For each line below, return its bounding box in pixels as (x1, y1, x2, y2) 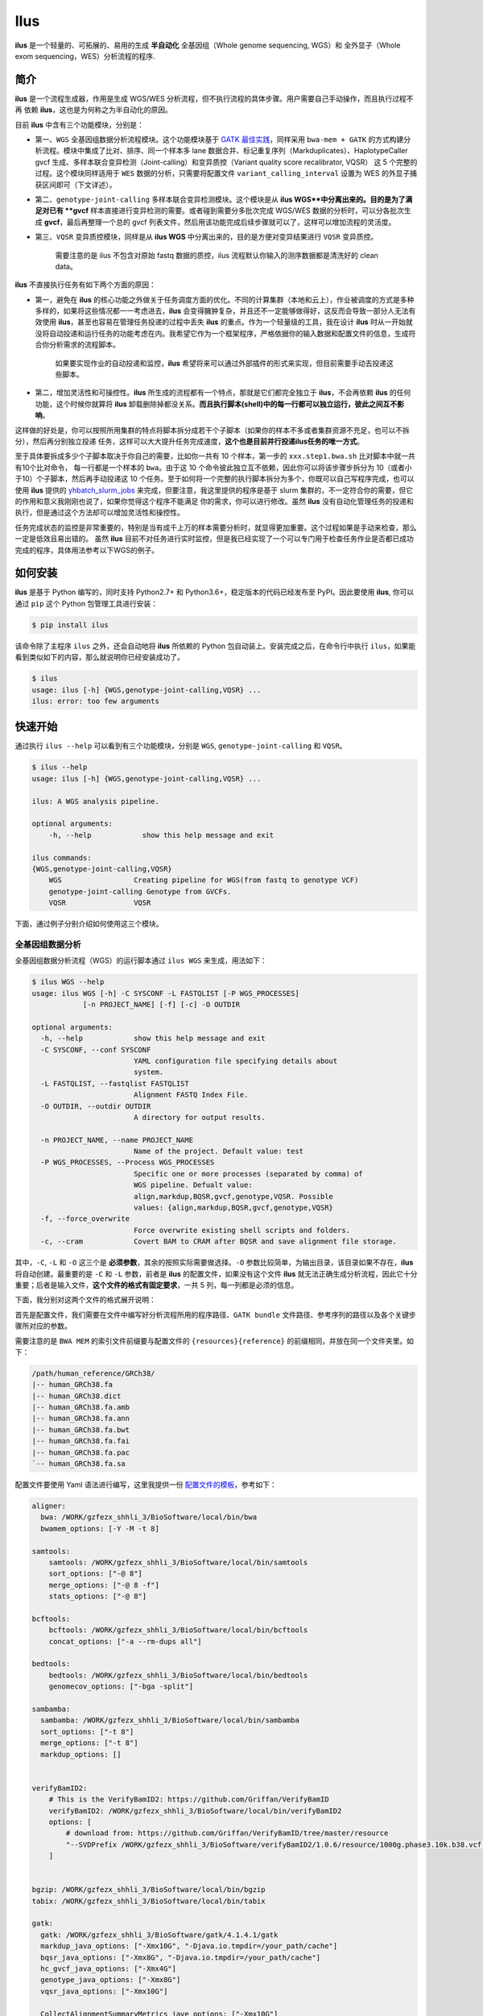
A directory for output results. (133, 1113, 266, 1122)
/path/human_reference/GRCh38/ (31, 1368, 156, 1378)
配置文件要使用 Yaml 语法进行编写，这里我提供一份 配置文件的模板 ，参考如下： (14, 1480, 277, 1489)
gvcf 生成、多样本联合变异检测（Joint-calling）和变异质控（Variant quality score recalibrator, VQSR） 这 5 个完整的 (35, 157, 418, 167)
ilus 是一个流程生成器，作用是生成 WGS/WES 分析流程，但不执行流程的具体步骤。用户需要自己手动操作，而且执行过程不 (14, 94, 414, 103)
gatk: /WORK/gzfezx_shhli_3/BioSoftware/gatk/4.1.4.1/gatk (40, 1930, 279, 1939)
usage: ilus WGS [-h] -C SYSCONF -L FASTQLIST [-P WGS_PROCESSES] (31, 989, 299, 998)
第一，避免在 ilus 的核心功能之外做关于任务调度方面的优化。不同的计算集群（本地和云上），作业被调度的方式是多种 (35, 294, 415, 304)
